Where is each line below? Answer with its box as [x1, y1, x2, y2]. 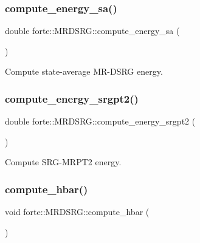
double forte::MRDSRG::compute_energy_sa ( [5, 24, 180, 37]
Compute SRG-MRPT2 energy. [5, 156, 122, 168]
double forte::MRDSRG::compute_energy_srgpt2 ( [5, 115, 196, 128]
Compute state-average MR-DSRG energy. [5, 65, 163, 78]
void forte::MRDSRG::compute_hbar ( [5, 205, 150, 218]
